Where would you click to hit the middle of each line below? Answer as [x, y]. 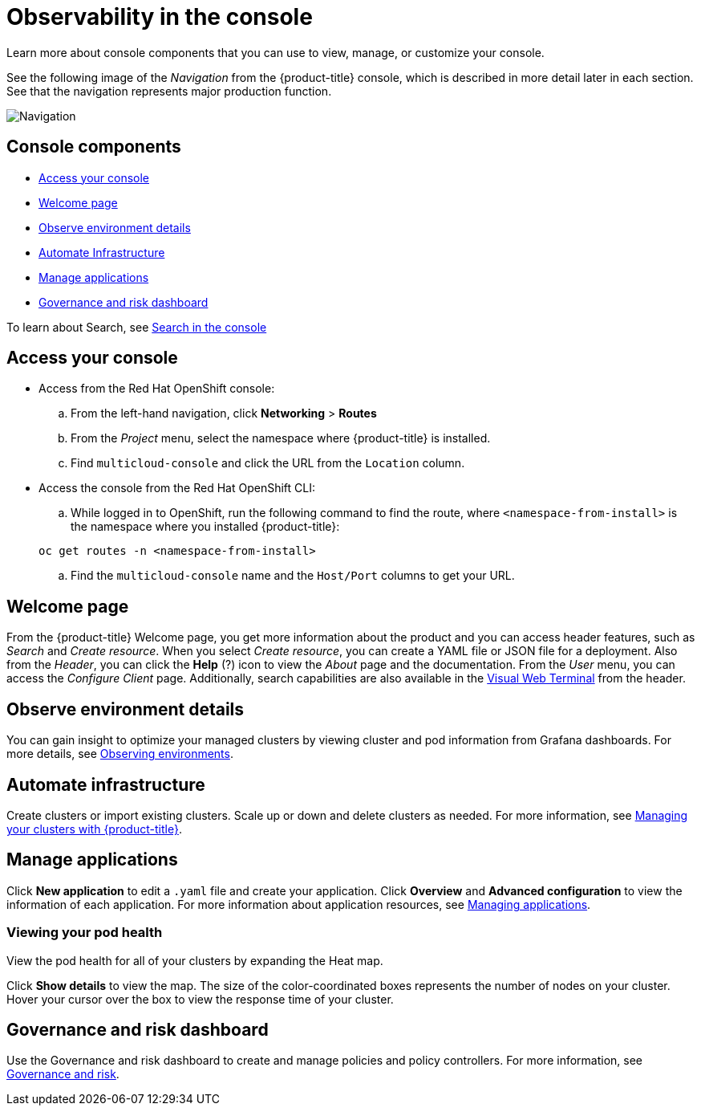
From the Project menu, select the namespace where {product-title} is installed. [281, 438]
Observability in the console [160, 17]
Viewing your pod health [85, 933]
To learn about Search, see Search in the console [137, 327]
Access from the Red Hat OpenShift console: [157, 389]
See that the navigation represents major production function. [169, 91]
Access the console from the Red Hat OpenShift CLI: [177, 488]
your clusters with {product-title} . [94, 829]
